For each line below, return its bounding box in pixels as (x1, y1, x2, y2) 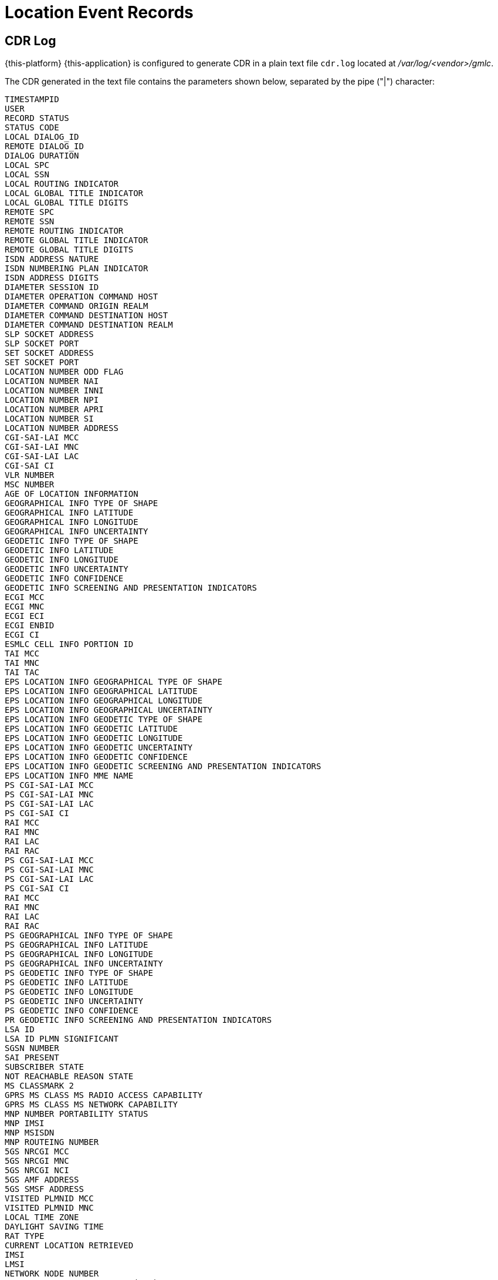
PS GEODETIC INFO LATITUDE (5, 978, 128, 988)
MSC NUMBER (5, 480, 55, 490)
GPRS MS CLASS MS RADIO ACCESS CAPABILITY (5, 1090, 203, 1100)
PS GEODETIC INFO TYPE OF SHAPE (5, 968, 153, 978)
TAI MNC (5, 658, 40, 668)
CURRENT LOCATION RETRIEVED (5, 1241, 134, 1251)
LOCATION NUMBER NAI (5, 376, 99, 386)
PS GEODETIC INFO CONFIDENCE (5, 1006, 138, 1016)
